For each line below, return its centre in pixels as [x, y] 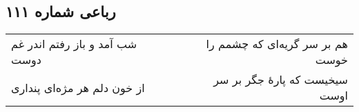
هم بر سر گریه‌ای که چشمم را [277, 44]
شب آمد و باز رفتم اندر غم [74, 44]
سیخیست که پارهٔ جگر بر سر [281, 80]
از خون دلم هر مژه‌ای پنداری [78, 87]
